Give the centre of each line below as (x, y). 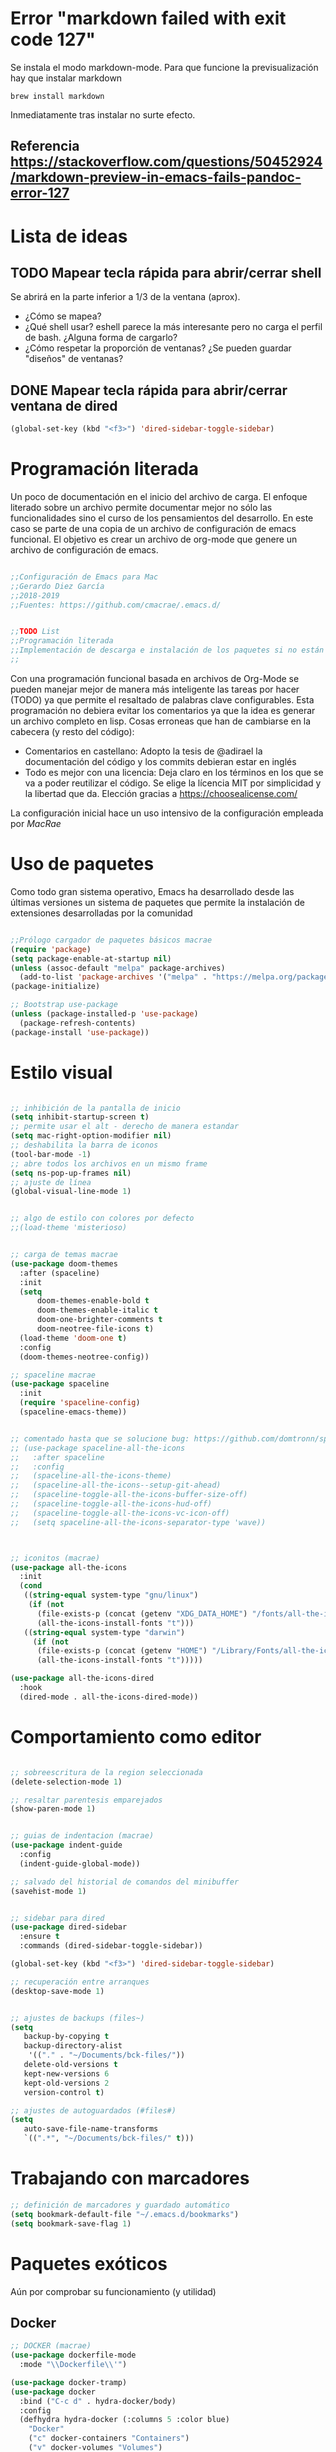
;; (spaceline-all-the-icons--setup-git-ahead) (116, 1485)
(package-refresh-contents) (78, 1023)
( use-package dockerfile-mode (73, 2355)
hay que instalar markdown (66, 78)
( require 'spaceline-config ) (80, 1403)
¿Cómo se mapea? (63, 316)
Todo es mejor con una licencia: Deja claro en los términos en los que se (174, 772)
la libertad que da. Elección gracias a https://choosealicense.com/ (161, 793)
